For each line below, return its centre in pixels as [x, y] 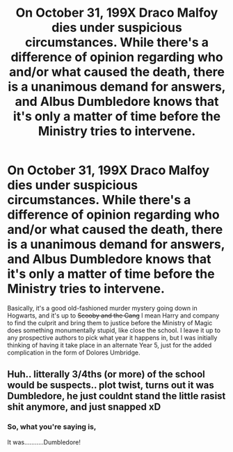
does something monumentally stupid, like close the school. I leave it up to [114, 330]
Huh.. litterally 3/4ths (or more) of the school [106, 374]
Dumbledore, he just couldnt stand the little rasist [116, 396]
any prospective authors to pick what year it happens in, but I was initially [112, 337]
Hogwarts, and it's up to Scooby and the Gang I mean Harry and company [113, 315]
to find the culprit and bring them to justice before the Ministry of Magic [110, 322]
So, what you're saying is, [52, 427]
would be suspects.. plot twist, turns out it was [111, 385]
